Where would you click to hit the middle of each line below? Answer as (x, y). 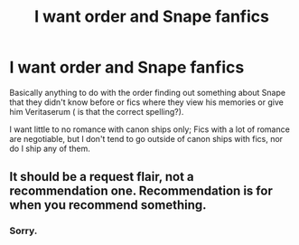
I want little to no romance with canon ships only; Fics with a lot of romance (150, 129)
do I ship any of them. (50, 148)
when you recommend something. (108, 205)
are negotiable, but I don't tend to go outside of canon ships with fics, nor (146, 138)
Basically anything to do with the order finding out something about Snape (148, 92)
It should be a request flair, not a (102, 177)
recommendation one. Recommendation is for (141, 191)
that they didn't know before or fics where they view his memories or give (147, 102)
